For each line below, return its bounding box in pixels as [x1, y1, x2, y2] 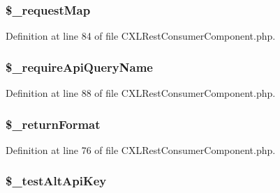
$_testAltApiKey [6, 172, 107, 190]
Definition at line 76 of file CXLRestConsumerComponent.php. [6, 142, 276, 157]
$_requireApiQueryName [6, 58, 153, 75]
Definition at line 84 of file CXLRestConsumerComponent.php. [6, 29, 276, 43]
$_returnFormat [6, 115, 101, 132]
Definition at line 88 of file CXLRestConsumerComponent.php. [6, 86, 276, 100]
